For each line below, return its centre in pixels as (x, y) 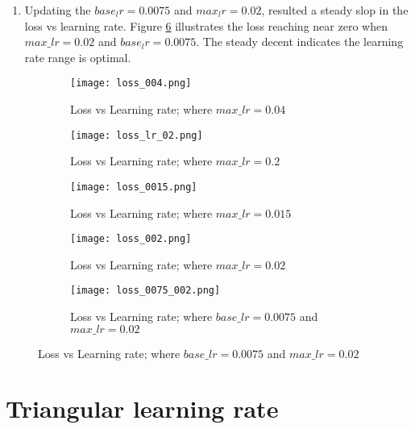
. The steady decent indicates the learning (300, 42)
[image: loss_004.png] (131, 83)
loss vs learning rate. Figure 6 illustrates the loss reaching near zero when (206, 25)
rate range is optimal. (78, 57)
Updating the (58, 10)
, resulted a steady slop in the (335, 10)
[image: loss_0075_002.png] (145, 291)
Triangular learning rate (142, 408)
